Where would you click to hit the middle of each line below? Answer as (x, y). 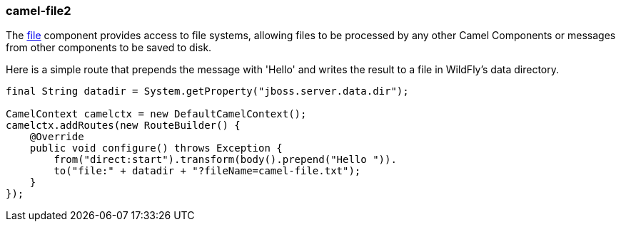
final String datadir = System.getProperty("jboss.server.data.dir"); (207, 91)
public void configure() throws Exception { (156, 148)
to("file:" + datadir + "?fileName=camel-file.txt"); (207, 171)
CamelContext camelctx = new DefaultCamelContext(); (156, 114)
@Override (57, 137)
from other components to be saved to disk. (109, 48)
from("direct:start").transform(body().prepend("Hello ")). (225, 160)
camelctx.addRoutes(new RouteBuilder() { (123, 126)
